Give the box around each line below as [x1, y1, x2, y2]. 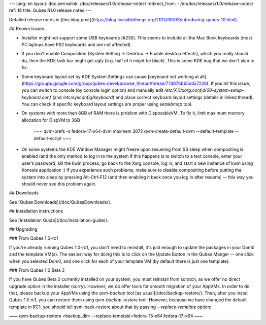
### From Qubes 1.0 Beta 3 [9, 267, 65, 273]
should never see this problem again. [21, 181, 97, 187]
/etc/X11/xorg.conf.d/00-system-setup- [164, 87, 244, 93]
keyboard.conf [21, 94, 52, 100]
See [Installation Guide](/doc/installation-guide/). [9, 217, 108, 223]
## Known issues [9, 26, 44, 32]
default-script [33, 135, 62, 141]
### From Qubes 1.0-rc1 [9, 235, 58, 241]
